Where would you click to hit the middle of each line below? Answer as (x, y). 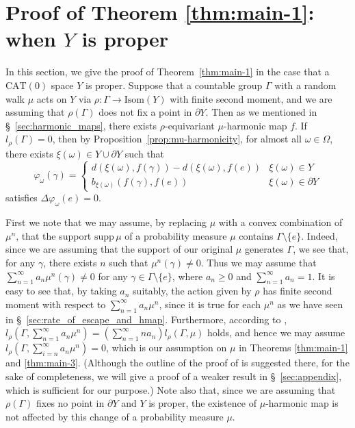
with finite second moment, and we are (251, 98)
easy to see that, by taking (61, 291)
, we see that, (321, 249)
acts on (52, 98)
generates (264, 249)
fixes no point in (70, 403)
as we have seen (310, 304)
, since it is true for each (210, 304)
